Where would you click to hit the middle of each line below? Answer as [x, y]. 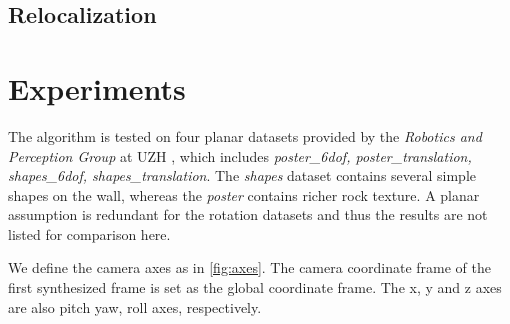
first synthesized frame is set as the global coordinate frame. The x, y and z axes [255, 287]
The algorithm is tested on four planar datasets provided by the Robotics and [245, 135]
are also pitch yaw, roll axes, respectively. [135, 306]
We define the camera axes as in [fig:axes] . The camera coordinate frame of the [249, 267]
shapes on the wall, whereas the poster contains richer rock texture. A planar [244, 194]
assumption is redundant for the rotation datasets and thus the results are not [248, 214]
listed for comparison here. [89, 233]
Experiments [97, 87]
